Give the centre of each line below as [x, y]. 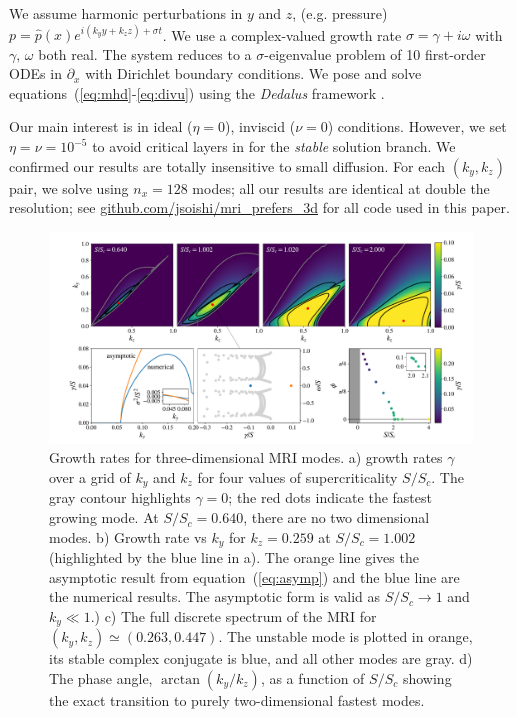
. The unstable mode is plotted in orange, [345, 636]
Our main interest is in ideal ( [101, 126]
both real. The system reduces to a [145, 53]
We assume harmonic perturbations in [126, 13]
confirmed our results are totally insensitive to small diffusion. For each [227, 165]
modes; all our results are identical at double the [341, 187]
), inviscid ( [260, 126]
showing [427, 677]
